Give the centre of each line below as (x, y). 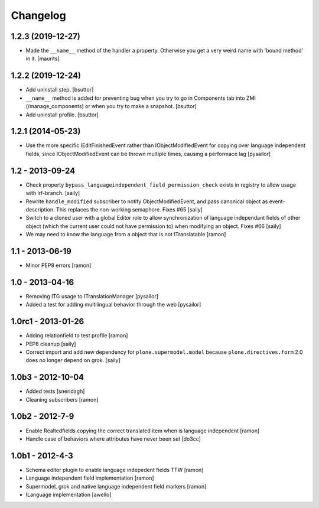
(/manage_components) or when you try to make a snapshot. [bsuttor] (111, 106)
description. (40, 209)
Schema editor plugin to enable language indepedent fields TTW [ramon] (115, 470)
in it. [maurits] (43, 58)
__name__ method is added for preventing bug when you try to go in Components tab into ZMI (141, 98)
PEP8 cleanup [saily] (51, 344)
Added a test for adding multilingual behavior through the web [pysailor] (113, 305)
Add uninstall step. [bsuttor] (60, 90)
